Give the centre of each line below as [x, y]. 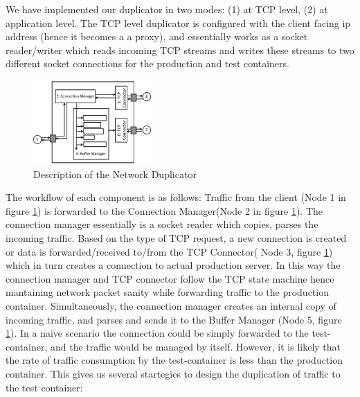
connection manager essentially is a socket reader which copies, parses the [162, 224]
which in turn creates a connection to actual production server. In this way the [173, 265]
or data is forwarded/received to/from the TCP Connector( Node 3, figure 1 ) [169, 251]
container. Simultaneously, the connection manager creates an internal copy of [171, 305]
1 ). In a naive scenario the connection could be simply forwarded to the [157, 333]
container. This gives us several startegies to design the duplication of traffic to [173, 373]
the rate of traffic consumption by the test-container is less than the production [174, 360]
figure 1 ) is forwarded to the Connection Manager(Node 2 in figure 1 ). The [164, 210]
